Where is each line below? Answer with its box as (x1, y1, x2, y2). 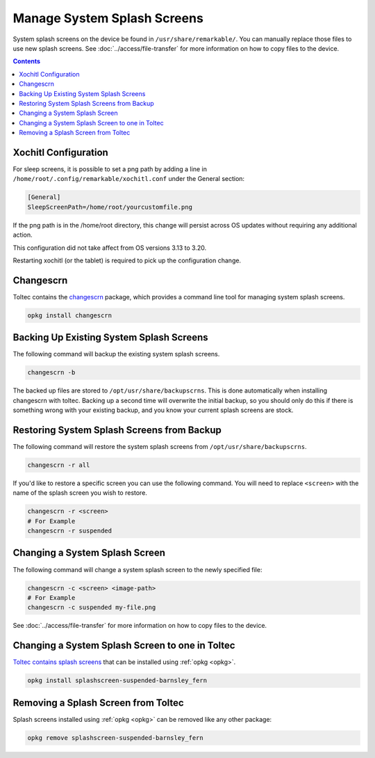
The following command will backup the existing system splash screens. (12, 350, 220, 358)
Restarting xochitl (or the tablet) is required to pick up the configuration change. (12, 256, 242, 264)
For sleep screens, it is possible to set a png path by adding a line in (12, 164, 208, 173)
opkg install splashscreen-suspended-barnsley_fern (27, 677, 208, 685)
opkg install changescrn (27, 311, 112, 319)
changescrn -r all (27, 461, 90, 469)
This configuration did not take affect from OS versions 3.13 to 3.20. (12, 244, 207, 252)
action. (12, 230, 33, 239)
